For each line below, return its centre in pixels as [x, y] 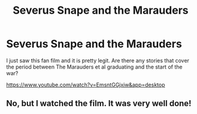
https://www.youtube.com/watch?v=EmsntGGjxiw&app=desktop [86, 85]
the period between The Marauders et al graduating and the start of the [94, 67]
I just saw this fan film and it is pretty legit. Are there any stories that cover [98, 60]
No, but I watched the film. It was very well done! [99, 104]
